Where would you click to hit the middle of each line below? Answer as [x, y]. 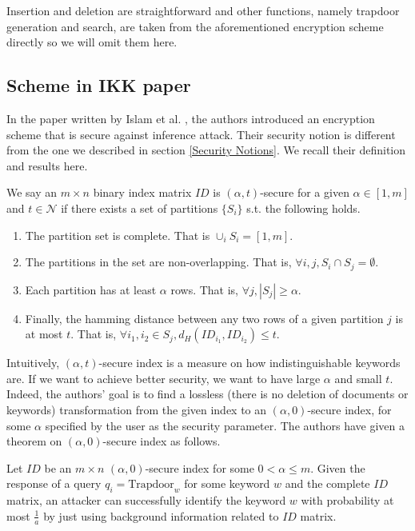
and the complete [327, 483]
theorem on [34, 441]
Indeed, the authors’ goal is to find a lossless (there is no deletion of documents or [207, 394]
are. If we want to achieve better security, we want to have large [164, 378]
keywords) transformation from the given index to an [137, 409]
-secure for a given [305, 192]
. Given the [338, 467]
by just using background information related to [161, 515]
